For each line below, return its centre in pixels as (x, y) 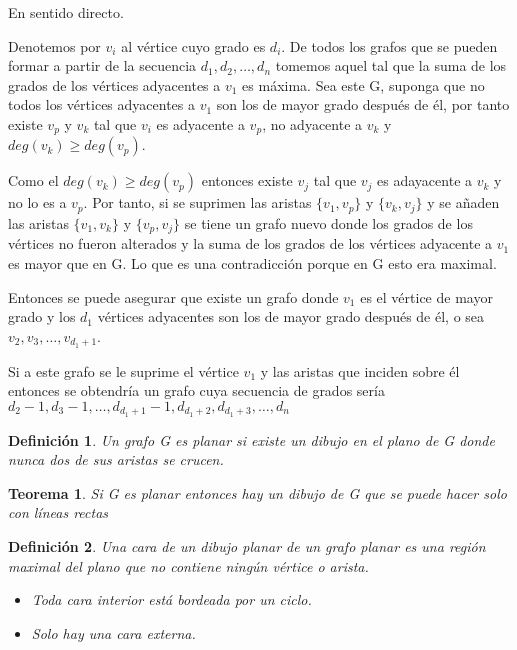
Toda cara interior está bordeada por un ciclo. (171, 599)
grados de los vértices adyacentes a (114, 84)
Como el (33, 180)
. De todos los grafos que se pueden (389, 45)
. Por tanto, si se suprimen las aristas (197, 202)
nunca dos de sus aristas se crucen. (116, 459)
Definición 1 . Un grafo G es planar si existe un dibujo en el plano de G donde (251, 439)
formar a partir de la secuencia (102, 65)
